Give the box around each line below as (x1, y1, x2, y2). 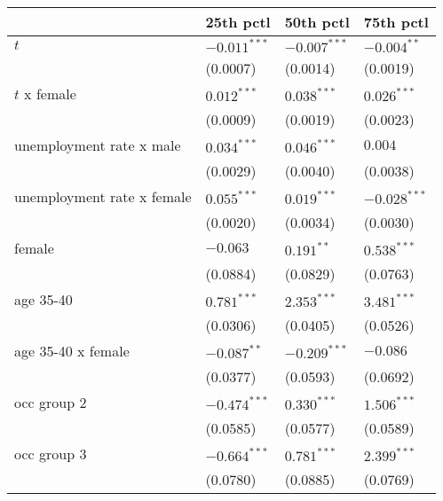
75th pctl (363, 12, 429, 32)
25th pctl (205, 12, 271, 32)
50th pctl (284, 12, 350, 32)
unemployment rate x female (14, 186, 192, 207)
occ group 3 (14, 443, 87, 464)
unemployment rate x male (14, 135, 181, 155)
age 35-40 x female (14, 341, 130, 361)
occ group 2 (14, 392, 87, 412)
